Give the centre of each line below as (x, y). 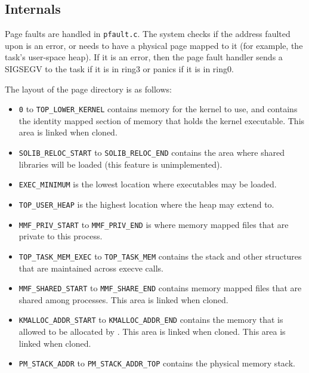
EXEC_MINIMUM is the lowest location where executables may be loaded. (148, 184)
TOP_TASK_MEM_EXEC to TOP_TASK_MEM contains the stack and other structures (160, 256)
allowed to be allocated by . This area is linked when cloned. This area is (152, 332)
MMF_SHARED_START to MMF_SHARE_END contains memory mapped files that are (160, 288)
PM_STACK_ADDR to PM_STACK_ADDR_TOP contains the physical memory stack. (157, 363)
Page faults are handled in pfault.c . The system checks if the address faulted (148, 34)
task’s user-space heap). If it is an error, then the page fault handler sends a (144, 57)
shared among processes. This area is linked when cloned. (123, 299)
